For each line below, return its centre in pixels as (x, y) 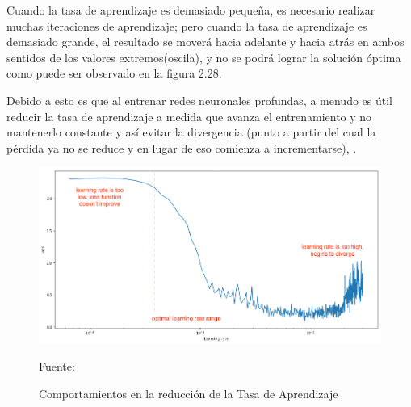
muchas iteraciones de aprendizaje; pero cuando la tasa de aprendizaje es (187, 25)
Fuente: (57, 365)
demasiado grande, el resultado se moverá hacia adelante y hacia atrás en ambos (205, 42)
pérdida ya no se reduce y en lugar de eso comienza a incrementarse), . (182, 147)
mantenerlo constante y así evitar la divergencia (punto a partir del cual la (191, 132)
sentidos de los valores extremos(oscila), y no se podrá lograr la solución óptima (204, 57)
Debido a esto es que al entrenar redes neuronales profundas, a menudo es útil (200, 100)
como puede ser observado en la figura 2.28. (114, 73)
